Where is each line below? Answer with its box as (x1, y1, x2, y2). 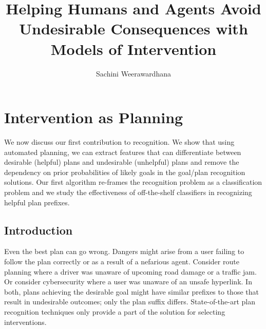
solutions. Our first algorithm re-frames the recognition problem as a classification (4, 177, 262, 187)
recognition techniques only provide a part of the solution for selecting (4, 306, 225, 317)
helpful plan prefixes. (4, 197, 70, 207)
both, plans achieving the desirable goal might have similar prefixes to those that (4, 286, 259, 297)
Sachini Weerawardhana (96, 68, 171, 79)
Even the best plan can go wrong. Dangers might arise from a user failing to (4, 246, 244, 257)
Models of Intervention (50, 38, 217, 59)
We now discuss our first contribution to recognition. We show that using (4, 137, 235, 147)
